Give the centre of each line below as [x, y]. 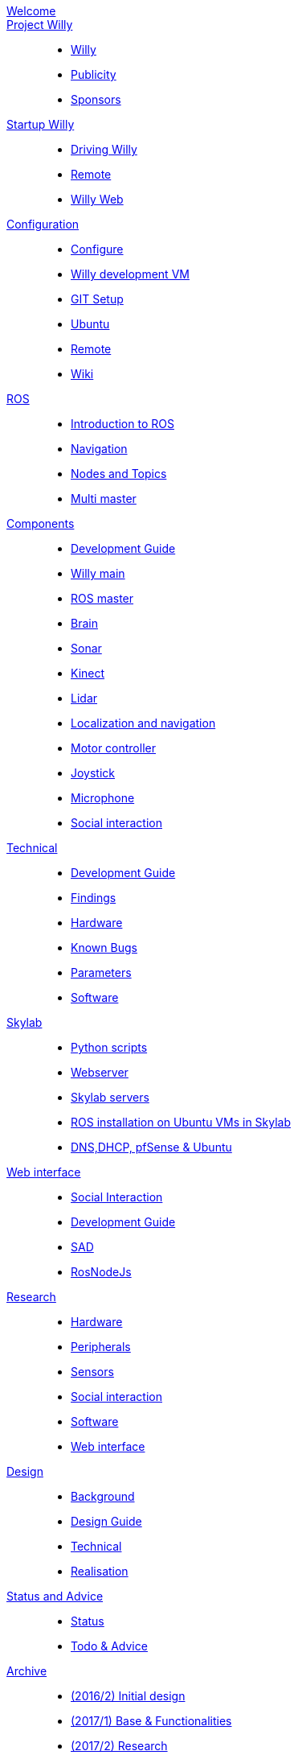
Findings [94, 898]
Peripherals [101, 1347]
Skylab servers [110, 1097]
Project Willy [40, 25]
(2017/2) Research [119, 1746]
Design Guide [106, 1521]
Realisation [100, 1571]
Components [41, 523]
